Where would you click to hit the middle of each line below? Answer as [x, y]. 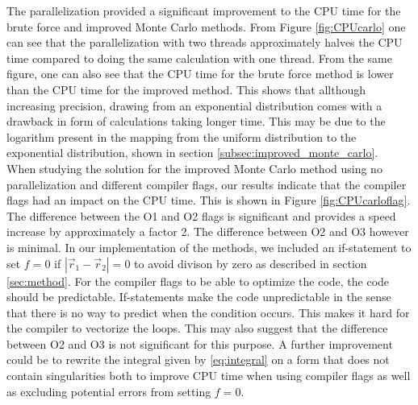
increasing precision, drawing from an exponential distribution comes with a [194, 105]
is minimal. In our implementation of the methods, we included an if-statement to [209, 247]
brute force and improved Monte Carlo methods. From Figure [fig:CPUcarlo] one [206, 26]
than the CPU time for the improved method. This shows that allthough [186, 89]
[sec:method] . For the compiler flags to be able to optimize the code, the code [198, 281]
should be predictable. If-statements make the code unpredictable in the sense [199, 297]
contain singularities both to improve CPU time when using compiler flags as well [209, 376]
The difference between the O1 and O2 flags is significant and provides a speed [201, 215]
